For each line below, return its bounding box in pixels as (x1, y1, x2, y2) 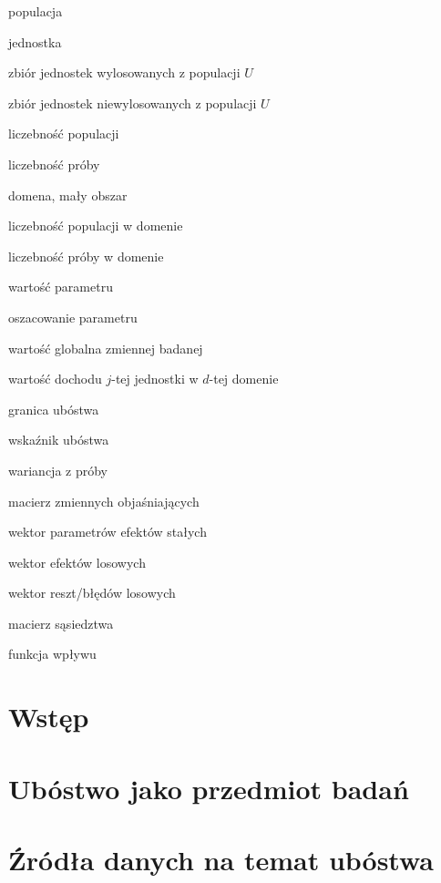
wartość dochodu (8, 369, 102, 388)
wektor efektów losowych (8, 552, 146, 571)
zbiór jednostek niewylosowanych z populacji (8, 93, 257, 112)
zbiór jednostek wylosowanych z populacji (8, 63, 241, 82)
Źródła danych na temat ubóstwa (8, 841, 435, 878)
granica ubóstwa (8, 399, 99, 418)
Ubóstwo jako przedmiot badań (8, 769, 409, 806)
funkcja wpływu (8, 644, 97, 663)
